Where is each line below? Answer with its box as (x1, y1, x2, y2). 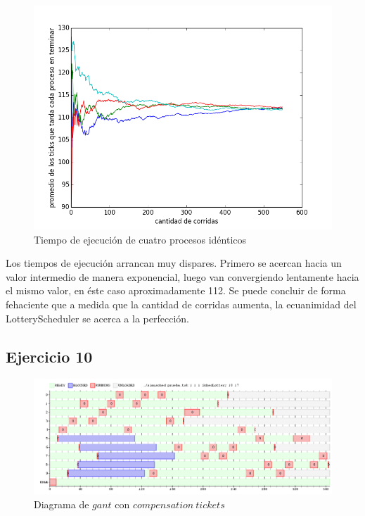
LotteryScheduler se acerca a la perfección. (6, 310, 189, 325)
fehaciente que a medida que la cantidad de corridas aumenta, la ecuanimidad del (6, 296, 357, 311)
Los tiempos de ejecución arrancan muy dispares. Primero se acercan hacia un (6, 256, 342, 270)
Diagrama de (34, 496, 89, 511)
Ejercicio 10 (6, 345, 93, 367)
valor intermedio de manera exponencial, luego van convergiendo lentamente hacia (6, 269, 359, 284)
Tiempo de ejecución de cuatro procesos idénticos (34, 232, 247, 246)
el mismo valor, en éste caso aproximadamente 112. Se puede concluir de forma (6, 283, 346, 298)
